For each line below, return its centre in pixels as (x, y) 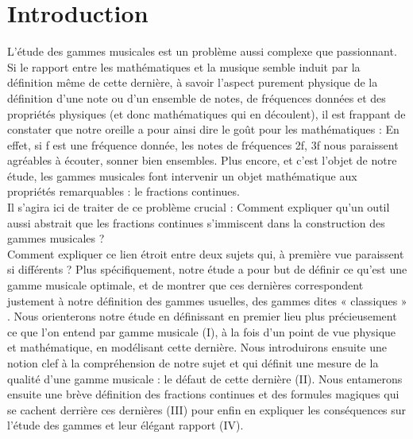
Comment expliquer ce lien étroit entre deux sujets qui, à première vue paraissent (206, 253)
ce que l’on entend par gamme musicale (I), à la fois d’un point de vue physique (202, 331)
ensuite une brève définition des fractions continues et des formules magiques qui (203, 394)
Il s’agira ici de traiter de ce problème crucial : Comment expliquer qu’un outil (199, 207)
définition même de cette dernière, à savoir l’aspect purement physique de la (193, 82)
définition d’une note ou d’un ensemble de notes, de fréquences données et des (197, 97)
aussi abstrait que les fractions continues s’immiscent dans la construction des (196, 222)
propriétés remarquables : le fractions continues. (124, 191)
